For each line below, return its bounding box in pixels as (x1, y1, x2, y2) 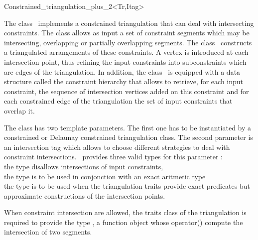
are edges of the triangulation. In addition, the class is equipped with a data (4, 66, 241, 77)
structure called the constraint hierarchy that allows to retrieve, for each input (4, 76, 244, 87)
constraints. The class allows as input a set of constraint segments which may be (4, 27, 250, 38)
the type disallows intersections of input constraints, (4, 161, 163, 171)
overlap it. (4, 105, 35, 116)
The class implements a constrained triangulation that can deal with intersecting (4, 17, 254, 28)
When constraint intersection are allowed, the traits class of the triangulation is (4, 207, 247, 218)
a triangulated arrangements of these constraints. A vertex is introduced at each (4, 47, 249, 57)
